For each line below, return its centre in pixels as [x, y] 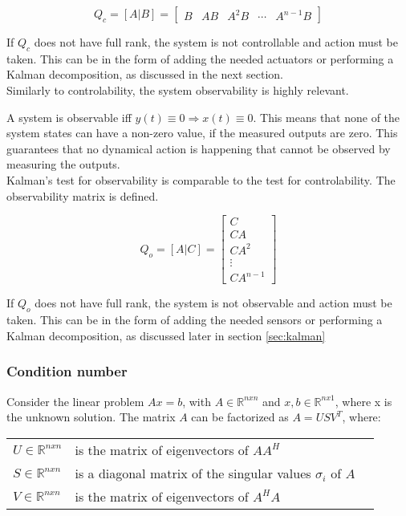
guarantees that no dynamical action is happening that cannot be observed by [199, 148]
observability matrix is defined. [83, 195]
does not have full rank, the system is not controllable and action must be [216, 42]
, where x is [363, 401]
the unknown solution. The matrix [91, 417]
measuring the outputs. [63, 164]
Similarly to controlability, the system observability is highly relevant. [178, 89]
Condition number [67, 371]
